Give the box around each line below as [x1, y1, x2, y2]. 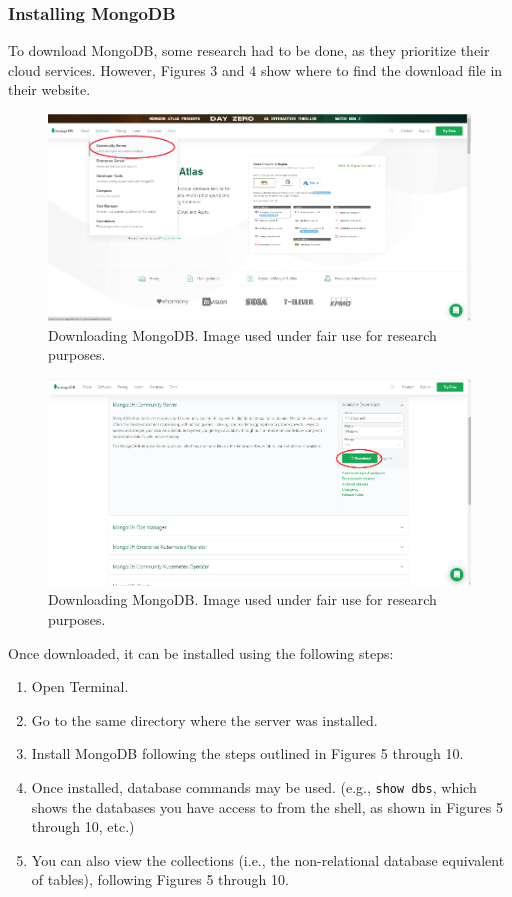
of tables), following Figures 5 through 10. [31, 869, 289, 890]
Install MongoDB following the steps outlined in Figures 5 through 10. [31, 743, 464, 764]
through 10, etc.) [31, 816, 135, 837]
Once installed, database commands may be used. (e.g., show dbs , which [31, 776, 477, 797]
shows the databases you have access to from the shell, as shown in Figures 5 [31, 796, 503, 817]
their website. [8, 79, 91, 100]
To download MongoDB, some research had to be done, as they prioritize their [8, 40, 490, 61]
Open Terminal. [31, 676, 129, 697]
